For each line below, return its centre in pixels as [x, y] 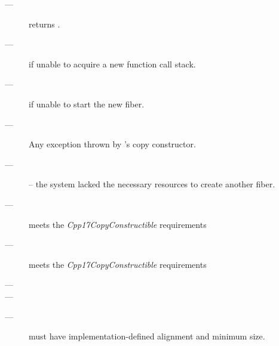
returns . [45, 24]
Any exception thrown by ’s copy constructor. [112, 144]
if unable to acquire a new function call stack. [112, 64]
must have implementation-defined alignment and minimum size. [147, 336]
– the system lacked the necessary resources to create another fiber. [152, 184]
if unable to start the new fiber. [87, 104]
